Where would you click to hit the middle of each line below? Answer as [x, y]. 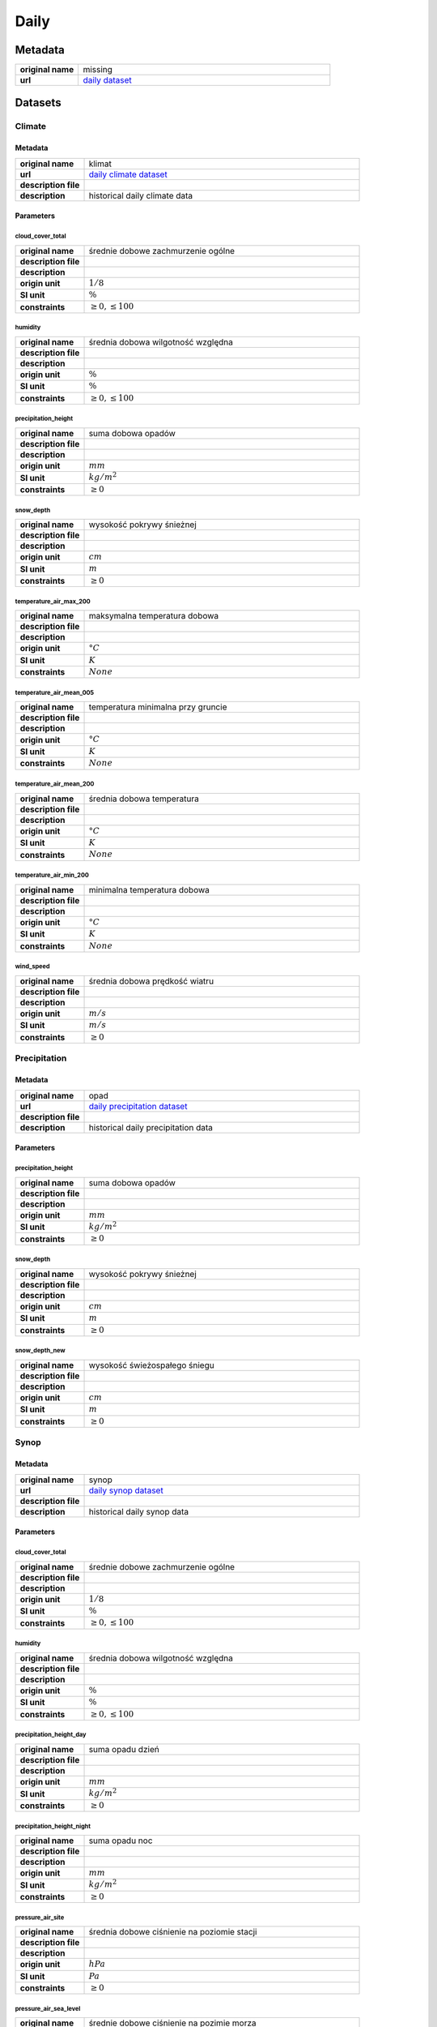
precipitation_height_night [53, 1826]
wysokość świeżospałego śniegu [151, 1365]
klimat [100, 164]
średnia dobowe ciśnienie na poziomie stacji [173, 1932]
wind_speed [32, 966]
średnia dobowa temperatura [144, 799]
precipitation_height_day [51, 1735]
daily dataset [108, 80]
